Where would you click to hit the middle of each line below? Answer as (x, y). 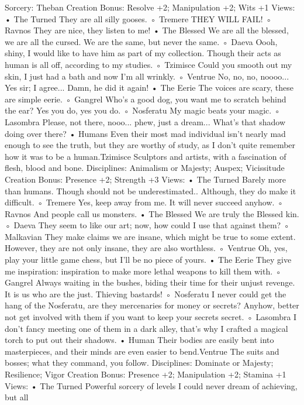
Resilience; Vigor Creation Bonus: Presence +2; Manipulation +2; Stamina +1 (146, 374)
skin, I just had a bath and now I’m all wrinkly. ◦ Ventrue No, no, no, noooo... (147, 76)
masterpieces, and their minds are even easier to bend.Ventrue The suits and (142, 351)
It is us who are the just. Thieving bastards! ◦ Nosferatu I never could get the (146, 294)
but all (17, 397)
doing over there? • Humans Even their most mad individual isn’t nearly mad (145, 133)
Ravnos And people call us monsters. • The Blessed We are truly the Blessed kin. (152, 213)
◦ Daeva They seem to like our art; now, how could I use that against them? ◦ (147, 225)
